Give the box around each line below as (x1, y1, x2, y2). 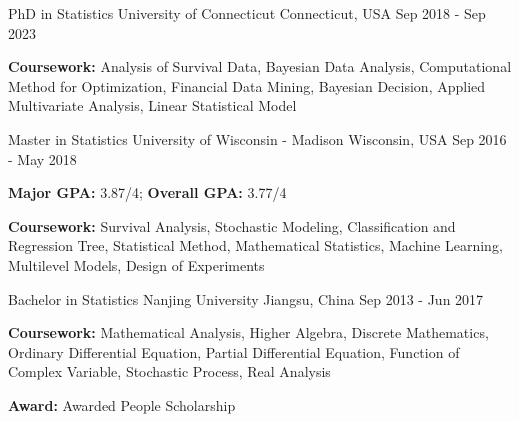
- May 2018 (8, 148, 77, 169)
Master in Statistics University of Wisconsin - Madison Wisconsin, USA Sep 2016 (8, 128, 507, 149)
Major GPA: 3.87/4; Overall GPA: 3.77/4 (8, 182, 287, 203)
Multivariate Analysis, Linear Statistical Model (8, 95, 297, 116)
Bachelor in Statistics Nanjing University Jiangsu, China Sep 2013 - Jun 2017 (8, 288, 484, 309)
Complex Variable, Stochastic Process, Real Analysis (8, 361, 331, 382)
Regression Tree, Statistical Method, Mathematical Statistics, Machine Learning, (8, 235, 503, 256)
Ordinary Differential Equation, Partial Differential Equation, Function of (8, 341, 460, 362)
